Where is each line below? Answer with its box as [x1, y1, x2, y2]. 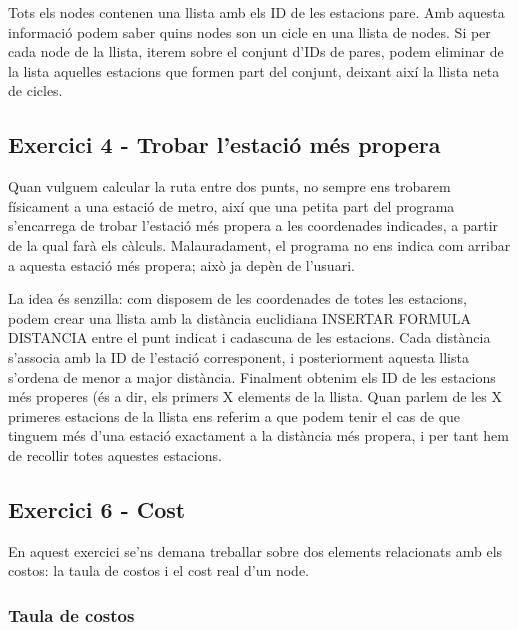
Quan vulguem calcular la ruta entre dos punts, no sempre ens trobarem [8, 176, 451, 197]
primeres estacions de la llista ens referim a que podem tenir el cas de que [8, 405, 461, 426]
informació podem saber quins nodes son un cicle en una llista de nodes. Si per [8, 21, 491, 42]
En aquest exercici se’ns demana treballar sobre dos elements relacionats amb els [8, 540, 503, 561]
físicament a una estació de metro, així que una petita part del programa [8, 195, 455, 216]
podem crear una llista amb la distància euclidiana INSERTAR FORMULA [8, 307, 472, 328]
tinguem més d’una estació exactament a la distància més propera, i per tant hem [8, 425, 509, 446]
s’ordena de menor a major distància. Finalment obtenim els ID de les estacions [8, 366, 496, 387]
